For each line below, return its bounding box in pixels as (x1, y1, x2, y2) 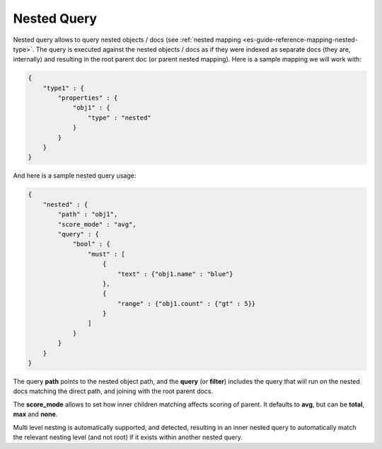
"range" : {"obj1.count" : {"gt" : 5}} (117, 300, 256, 307)
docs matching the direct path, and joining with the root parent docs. (13, 387, 214, 396)
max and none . (13, 410, 58, 419)
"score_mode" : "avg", (57, 220, 137, 228)
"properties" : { (57, 94, 118, 102)
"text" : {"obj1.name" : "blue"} (117, 270, 233, 278)
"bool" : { (72, 240, 111, 248)
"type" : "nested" (87, 113, 151, 122)
